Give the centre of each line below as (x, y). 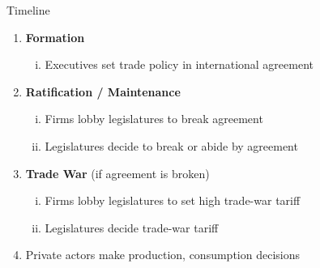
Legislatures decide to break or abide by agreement (171, 145)
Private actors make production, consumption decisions (162, 255)
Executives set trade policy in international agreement (179, 64)
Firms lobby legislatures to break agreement (154, 119)
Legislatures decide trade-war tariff (132, 227)
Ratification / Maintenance (103, 91)
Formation (55, 37)
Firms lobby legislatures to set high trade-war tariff (173, 200)
